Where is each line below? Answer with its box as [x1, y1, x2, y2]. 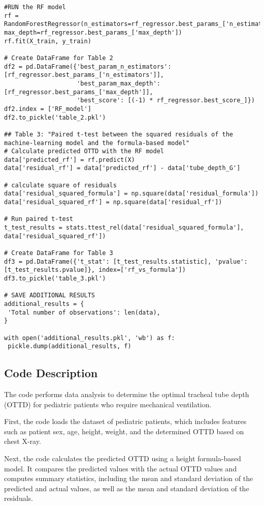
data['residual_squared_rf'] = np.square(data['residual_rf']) [4, 199, 222, 206]
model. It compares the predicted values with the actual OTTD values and [4, 463, 237, 473]
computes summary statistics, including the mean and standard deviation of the [4, 473, 253, 484]
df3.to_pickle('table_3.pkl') [4, 275, 106, 282]
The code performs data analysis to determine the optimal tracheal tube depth [4, 389, 249, 400]
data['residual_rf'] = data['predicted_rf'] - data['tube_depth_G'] [4, 164, 241, 172]
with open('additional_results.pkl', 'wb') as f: [4, 334, 175, 342]
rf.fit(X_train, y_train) [4, 37, 91, 45]
